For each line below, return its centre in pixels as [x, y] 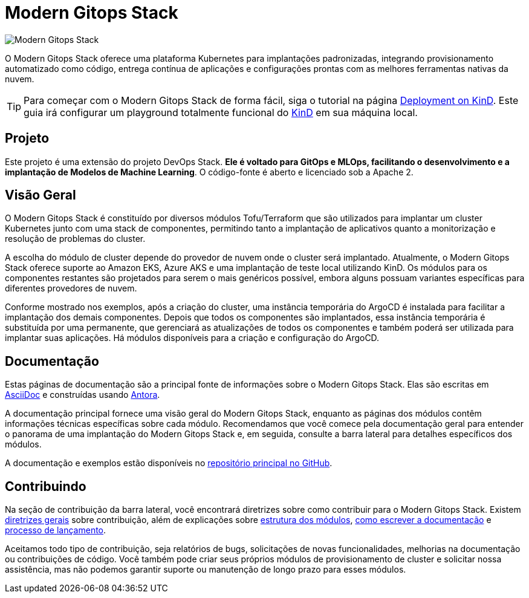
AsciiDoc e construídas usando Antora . [83, 395]
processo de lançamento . [56, 530]
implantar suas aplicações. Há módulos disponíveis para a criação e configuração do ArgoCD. [192, 338]
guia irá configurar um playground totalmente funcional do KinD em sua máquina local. [221, 112]
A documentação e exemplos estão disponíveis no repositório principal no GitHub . [169, 463]
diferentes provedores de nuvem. [71, 288]
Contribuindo [46, 486]
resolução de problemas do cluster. [75, 239]
